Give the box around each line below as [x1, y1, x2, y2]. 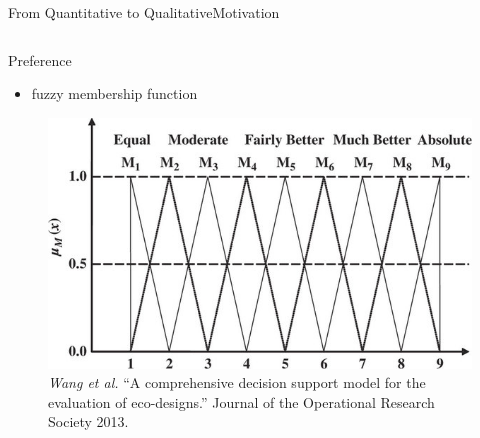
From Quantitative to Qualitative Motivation [8, 2, 280, 22]
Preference [8, 49, 72, 70]
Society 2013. [48, 411, 129, 432]
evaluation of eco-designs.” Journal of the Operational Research [48, 391, 435, 412]
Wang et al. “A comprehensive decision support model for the [48, 372, 426, 393]
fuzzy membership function [31, 83, 198, 104]
